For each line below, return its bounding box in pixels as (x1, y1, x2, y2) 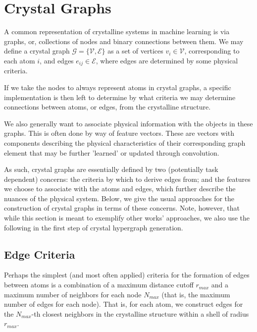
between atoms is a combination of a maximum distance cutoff (4, 279, 194, 290)
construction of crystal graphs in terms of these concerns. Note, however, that (4, 203, 240, 213)
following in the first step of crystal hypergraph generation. (4, 222, 183, 232)
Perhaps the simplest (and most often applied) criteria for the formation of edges (4, 270, 250, 280)
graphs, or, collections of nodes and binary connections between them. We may (4, 36, 244, 46)
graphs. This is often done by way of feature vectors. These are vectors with (4, 128, 234, 138)
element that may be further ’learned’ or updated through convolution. (4, 147, 219, 158)
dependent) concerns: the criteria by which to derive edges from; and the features (4, 173, 251, 184)
